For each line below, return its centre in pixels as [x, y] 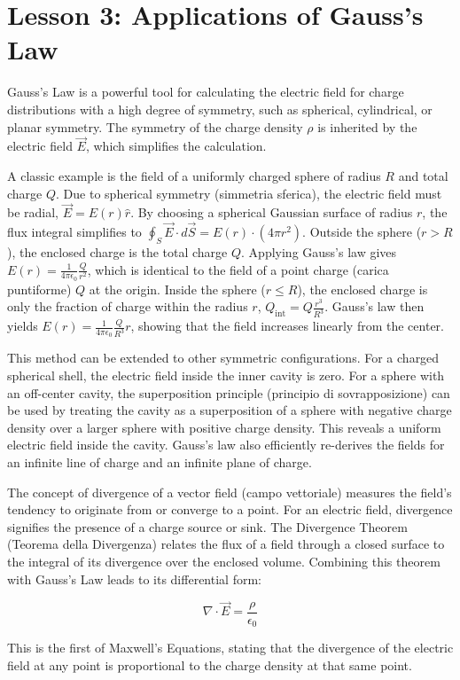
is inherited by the [367, 126]
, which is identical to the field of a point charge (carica [238, 269]
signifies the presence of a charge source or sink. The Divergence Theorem [207, 526]
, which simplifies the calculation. [176, 146]
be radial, [33, 212]
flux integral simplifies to [74, 232]
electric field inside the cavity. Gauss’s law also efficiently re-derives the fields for [226, 445]
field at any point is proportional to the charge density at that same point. [210, 665]
